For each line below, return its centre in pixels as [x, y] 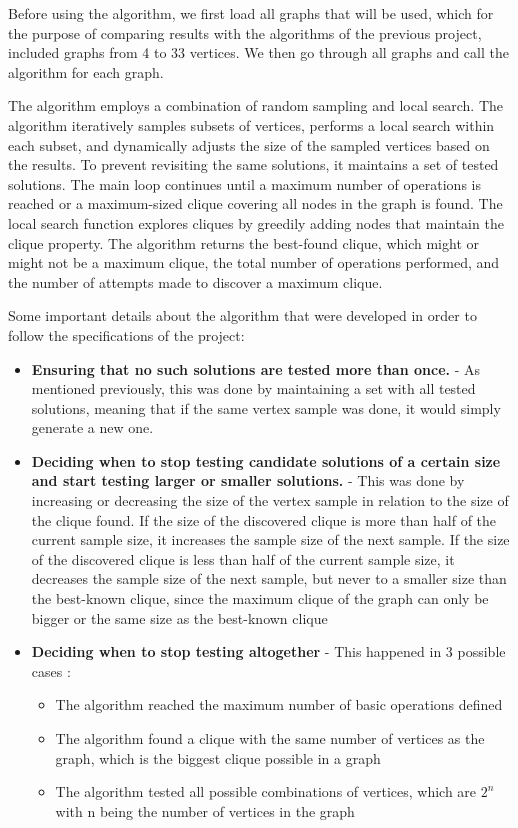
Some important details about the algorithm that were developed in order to [242, 315]
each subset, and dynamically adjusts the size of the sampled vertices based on [249, 144]
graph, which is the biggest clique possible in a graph [218, 757]
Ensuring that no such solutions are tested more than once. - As [255, 368]
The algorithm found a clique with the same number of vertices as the [270, 738]
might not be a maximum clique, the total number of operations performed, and [254, 262]
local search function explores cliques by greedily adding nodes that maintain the [256, 222]
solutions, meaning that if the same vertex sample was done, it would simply [266, 407]
